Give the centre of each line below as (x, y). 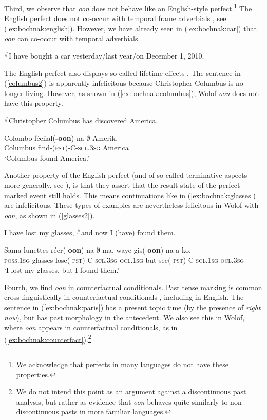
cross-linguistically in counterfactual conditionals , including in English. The (124, 297)
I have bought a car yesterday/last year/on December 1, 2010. (106, 56)
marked (16, 195)
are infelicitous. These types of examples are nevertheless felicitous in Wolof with (131, 205)
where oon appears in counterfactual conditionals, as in (91, 327)
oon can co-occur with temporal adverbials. (72, 38)
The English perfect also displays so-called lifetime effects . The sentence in (122, 73)
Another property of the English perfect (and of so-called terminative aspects (126, 175)
